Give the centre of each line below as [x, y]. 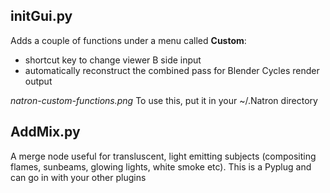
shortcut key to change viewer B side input [113, 60]
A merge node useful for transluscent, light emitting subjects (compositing [163, 156]
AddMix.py [45, 132]
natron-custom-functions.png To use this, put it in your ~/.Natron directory [164, 100]
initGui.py [41, 16]
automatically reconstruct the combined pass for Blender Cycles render [172, 70]
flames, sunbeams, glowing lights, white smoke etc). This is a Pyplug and [161, 166]
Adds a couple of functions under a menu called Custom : [128, 40]
